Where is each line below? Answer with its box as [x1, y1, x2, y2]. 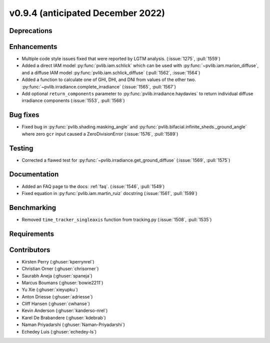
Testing [9, 144, 33, 152]
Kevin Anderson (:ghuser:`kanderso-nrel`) [21, 307, 108, 313]
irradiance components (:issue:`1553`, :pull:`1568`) [21, 97, 125, 103]
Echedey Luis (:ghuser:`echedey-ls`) [21, 328, 97, 334]
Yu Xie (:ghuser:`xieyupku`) [21, 286, 78, 292]
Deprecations [9, 26, 52, 35]
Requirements [9, 229, 54, 238]
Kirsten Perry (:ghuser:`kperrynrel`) [21, 258, 94, 264]
